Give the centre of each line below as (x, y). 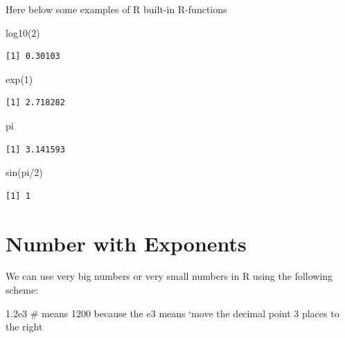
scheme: (22, 290)
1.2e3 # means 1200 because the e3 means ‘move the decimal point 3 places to (172, 313)
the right (24, 327)
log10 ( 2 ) (23, 32)
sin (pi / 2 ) (24, 172)
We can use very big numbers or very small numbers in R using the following (169, 276)
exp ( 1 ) (19, 79)
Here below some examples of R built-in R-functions (116, 9)
